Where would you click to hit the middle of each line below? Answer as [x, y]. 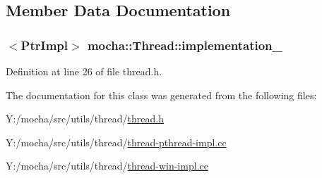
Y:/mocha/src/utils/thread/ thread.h [85, 119]
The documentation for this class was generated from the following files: [161, 95]
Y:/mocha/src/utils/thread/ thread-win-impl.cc [107, 166]
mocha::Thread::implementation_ [185, 45]
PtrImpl [44, 45]
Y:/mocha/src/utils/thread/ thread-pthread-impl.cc [116, 142]
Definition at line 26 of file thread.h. [84, 71]
